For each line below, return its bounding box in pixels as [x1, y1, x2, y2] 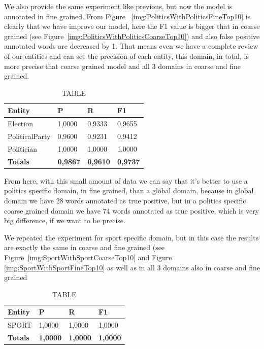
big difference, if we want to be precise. [4, 215, 125, 226]
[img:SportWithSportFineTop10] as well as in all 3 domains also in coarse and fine [4, 262, 260, 272]
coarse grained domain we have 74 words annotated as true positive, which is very [4, 205, 259, 216]
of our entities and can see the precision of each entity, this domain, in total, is [4, 50, 249, 61]
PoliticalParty [8, 131, 51, 142]
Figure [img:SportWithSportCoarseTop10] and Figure [4, 252, 172, 262]
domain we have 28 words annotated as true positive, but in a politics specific [4, 195, 246, 205]
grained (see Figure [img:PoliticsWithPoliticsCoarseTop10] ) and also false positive [4, 30, 260, 41]
